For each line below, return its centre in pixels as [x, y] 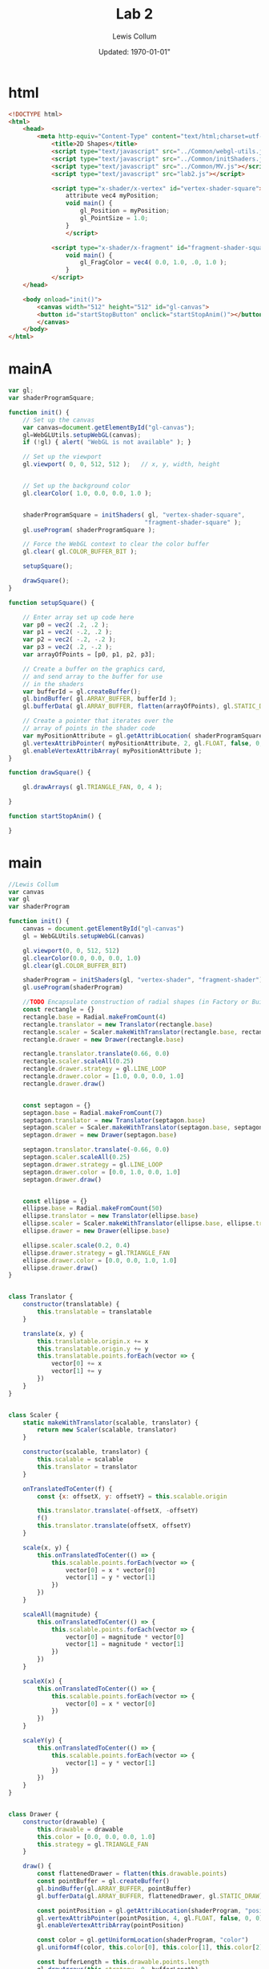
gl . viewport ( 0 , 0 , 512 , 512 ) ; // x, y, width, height [121, 464]
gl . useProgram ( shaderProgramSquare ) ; [89, 530]
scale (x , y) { [46, 1547]
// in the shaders [53, 684]
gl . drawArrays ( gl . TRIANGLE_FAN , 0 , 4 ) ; [92, 787]
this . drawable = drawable [80, 1829]
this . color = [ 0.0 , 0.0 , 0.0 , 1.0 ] [96, 1836]
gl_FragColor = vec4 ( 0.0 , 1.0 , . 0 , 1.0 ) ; [153, 263]
